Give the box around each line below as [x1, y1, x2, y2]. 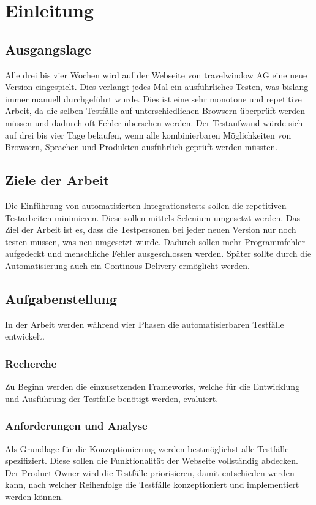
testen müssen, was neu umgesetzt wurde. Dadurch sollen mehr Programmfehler [5, 235, 305, 248]
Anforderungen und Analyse [5, 418, 148, 433]
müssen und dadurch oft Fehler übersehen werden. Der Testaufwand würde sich [5, 116, 303, 129]
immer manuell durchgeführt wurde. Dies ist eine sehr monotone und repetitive [5, 92, 302, 105]
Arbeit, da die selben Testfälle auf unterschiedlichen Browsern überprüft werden [5, 104, 306, 117]
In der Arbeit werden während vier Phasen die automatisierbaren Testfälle [5, 317, 284, 330]
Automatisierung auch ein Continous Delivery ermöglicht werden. [5, 259, 250, 271]
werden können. [5, 490, 64, 503]
